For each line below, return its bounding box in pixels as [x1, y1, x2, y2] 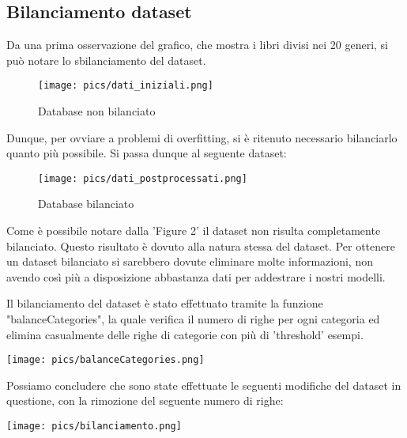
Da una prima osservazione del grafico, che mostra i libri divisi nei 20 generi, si [6, 36, 389, 53]
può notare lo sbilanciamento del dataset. [6, 51, 206, 68]
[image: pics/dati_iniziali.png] [38, 80, 213, 92]
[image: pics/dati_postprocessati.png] [38, 172, 247, 184]
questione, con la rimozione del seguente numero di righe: [6, 392, 284, 409]
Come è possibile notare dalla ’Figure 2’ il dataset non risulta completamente [6, 222, 381, 239]
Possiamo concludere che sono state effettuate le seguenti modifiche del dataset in [6, 376, 401, 393]
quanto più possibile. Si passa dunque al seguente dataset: [6, 145, 287, 161]
